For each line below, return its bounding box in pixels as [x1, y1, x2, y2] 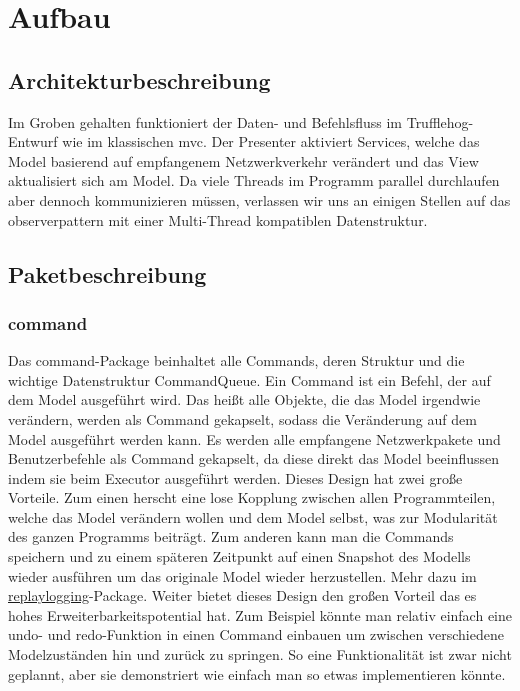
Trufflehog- [406, 111, 474, 132]
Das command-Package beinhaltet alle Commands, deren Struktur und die [8, 350, 465, 371]
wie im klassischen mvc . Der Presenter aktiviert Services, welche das [62, 131, 480, 152]
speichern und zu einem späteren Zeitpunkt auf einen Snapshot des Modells [8, 546, 471, 567]
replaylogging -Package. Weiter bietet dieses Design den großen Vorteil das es [8, 585, 477, 606]
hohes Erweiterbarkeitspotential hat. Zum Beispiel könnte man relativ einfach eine [8, 604, 512, 625]
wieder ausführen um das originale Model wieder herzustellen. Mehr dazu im [8, 565, 477, 586]
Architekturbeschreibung [8, 64, 271, 95]
